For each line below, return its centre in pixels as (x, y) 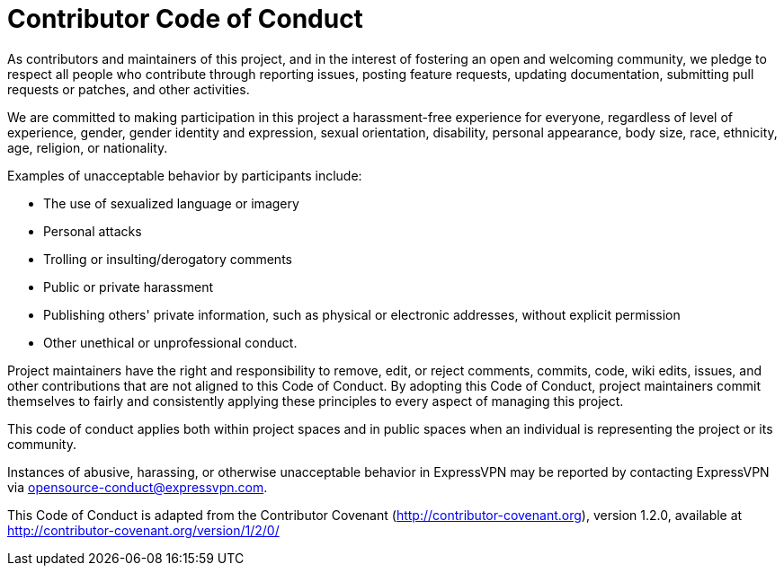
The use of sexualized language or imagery (171, 203)
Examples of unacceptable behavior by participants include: (185, 175)
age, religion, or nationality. (88, 147)
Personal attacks (93, 231)
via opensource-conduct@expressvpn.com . (138, 487)
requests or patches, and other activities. (129, 89)
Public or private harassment (129, 286)
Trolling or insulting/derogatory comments (168, 259)
